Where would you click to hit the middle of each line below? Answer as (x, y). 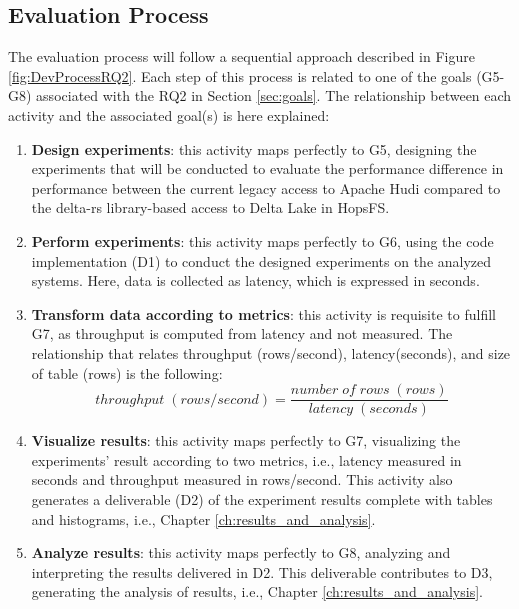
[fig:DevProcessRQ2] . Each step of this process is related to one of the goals (240, 75)
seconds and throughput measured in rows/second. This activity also (242, 479)
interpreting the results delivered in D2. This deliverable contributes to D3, (262, 571)
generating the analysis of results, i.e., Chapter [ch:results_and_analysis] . (257, 591)
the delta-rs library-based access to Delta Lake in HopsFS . (210, 207)
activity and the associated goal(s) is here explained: (169, 114)
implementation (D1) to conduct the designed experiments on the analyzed (261, 260)
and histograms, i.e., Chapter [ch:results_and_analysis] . (203, 518)
